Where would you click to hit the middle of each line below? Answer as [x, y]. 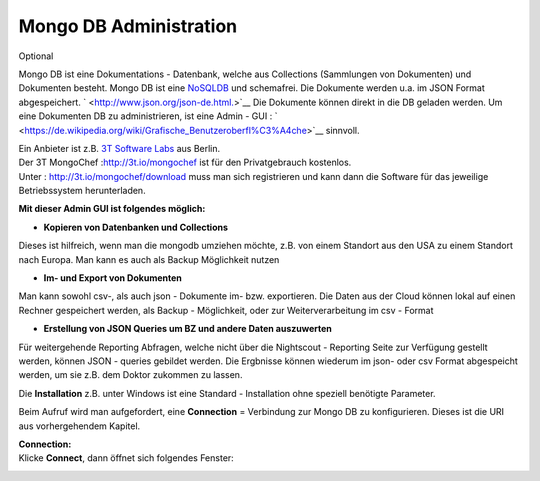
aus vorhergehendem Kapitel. [79, 426]
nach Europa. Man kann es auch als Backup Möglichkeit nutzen [149, 259]
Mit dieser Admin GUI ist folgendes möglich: [112, 209]
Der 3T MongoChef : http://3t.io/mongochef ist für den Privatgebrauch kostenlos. [185, 162]
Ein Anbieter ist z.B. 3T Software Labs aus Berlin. [119, 148]
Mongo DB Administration [128, 26]
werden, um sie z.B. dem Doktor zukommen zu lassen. [130, 375]
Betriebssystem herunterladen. [82, 191]
